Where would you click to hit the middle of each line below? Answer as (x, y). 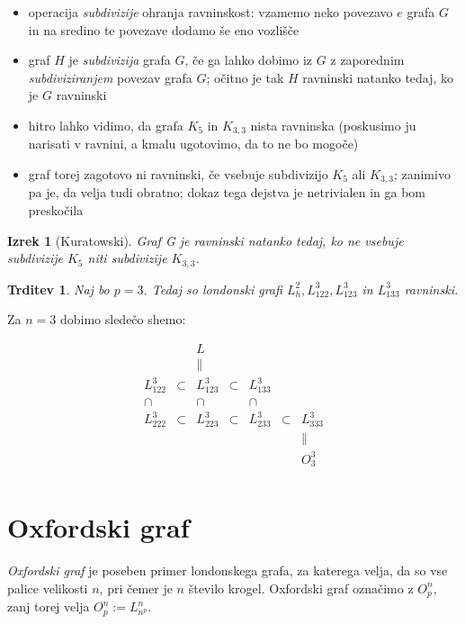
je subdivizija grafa (120, 60)
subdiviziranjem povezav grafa (110, 77)
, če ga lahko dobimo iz (249, 60)
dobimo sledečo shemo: (123, 319)
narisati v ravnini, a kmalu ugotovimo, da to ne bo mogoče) (193, 144)
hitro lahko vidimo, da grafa (106, 125)
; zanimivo (422, 174)
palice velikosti (48, 588)
